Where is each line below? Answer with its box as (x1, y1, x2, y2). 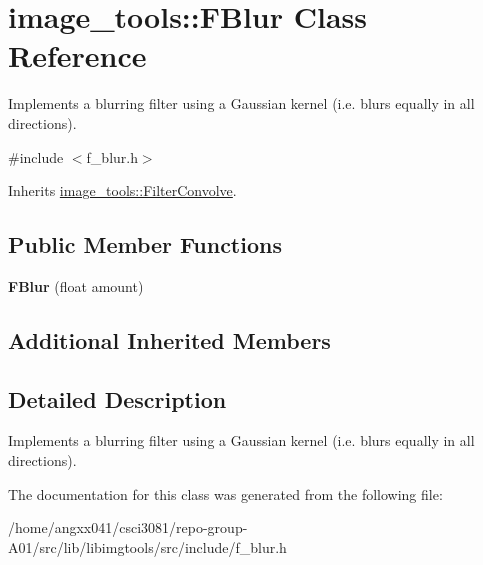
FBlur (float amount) (8, 275, 144, 296)
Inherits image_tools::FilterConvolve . (8, 180, 237, 201)
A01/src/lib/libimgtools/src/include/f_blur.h (8, 536, 287, 557)
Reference (8, 35, 147, 76)
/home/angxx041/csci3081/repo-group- (8, 517, 248, 538)
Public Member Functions (8, 229, 282, 260)
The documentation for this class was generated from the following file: (8, 483, 443, 504)
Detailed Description (8, 383, 227, 414)
